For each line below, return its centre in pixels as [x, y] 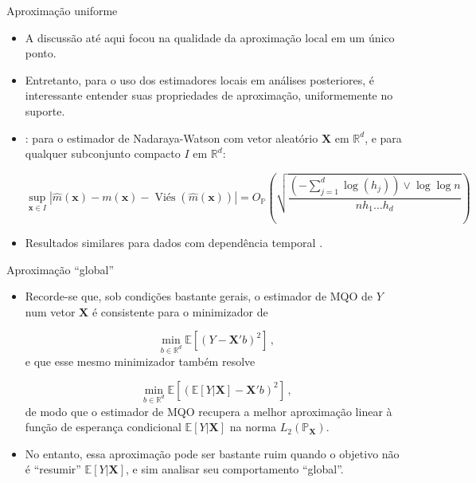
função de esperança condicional [103, 427]
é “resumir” [53, 469]
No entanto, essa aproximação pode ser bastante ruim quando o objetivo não [212, 453]
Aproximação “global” [60, 269]
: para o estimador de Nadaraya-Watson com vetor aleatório [172, 137]
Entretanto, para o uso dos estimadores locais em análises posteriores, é [199, 79]
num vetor [50, 311]
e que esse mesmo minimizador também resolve [140, 361]
